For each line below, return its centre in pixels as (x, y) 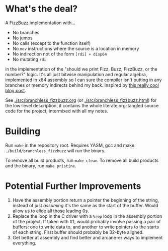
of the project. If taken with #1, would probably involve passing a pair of (87, 221)
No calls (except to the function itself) (52, 43)
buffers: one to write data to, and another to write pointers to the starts (86, 227)
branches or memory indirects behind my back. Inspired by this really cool (82, 85)
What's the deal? (41, 9)
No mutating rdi (29, 59)
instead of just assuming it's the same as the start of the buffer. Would (85, 205)
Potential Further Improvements (73, 186)
